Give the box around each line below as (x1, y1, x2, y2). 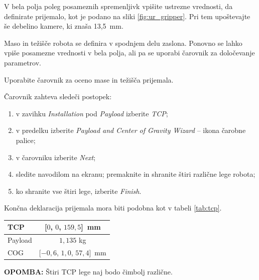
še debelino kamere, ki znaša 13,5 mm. (4, 21, 123, 31)
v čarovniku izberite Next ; (16, 152, 96, 162)
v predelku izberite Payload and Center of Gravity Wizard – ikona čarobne (16, 125, 246, 135)
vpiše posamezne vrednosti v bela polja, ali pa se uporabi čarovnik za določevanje (4, 47, 255, 58)
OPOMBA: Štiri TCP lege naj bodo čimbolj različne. (4, 266, 173, 277)
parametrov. (4, 57, 41, 67)
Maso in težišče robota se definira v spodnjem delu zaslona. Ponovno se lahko (4, 37, 242, 48)
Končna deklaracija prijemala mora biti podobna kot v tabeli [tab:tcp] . (4, 202, 222, 213)
